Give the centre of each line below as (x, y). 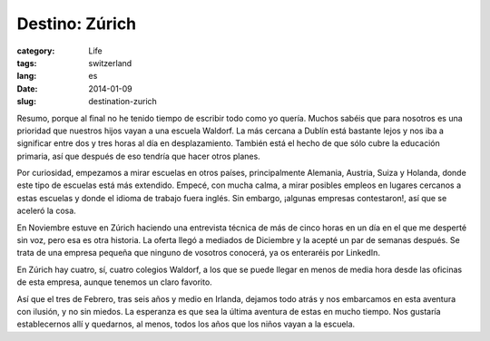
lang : (27, 76)
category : (36, 51)
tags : (27, 63)
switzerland (110, 63)
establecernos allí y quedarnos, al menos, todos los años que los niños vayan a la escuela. (186, 324)
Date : (27, 88)
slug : (26, 102)
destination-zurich (123, 102)
